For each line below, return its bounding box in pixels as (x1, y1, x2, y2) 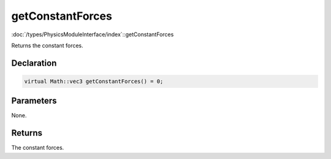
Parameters (11, 96, 57, 106)
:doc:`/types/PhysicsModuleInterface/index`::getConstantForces (11, 31, 174, 38)
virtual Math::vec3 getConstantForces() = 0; (24, 77, 164, 85)
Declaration (11, 58, 57, 68)
